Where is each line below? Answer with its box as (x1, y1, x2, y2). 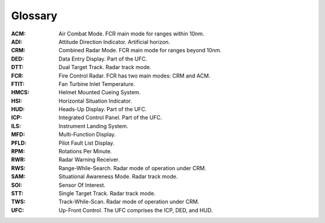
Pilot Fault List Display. (58, 139, 114, 147)
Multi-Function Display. (58, 131, 116, 138)
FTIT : (11, 80, 25, 87)
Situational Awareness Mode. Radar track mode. (58, 173, 178, 180)
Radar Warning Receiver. (58, 156, 120, 163)
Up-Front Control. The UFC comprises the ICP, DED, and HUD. (58, 206, 213, 213)
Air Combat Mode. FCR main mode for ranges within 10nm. (58, 30, 205, 37)
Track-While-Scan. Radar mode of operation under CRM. (58, 198, 200, 206)
